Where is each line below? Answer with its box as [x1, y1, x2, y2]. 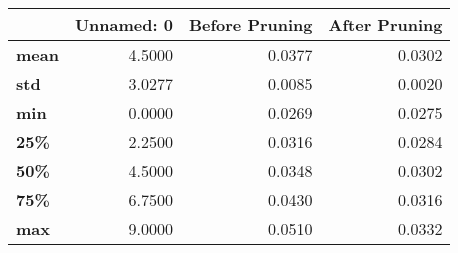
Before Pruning [188, 13, 313, 36]
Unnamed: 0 [74, 13, 173, 36]
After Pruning [328, 13, 443, 36]
